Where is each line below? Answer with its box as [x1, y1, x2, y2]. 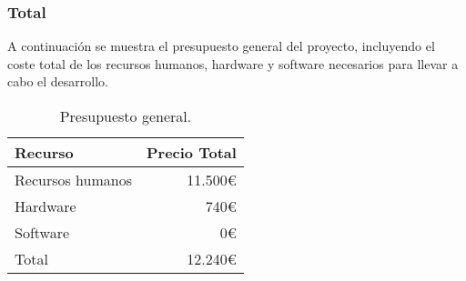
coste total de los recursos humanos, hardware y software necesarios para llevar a [7, 54, 459, 73]
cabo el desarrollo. [7, 72, 108, 91]
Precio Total [146, 142, 237, 163]
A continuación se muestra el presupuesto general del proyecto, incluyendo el [7, 36, 435, 55]
